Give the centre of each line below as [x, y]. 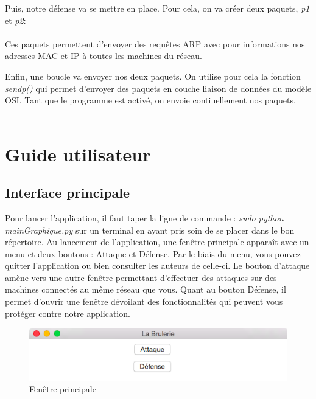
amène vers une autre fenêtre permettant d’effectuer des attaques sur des [141, 277]
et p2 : [16, 20]
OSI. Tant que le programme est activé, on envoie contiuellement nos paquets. [150, 100]
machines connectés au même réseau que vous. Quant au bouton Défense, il [146, 289]
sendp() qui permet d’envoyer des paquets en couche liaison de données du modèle [158, 88]
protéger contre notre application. [68, 313]
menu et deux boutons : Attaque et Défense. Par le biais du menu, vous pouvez [153, 253]
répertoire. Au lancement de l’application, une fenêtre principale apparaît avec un [157, 242]
